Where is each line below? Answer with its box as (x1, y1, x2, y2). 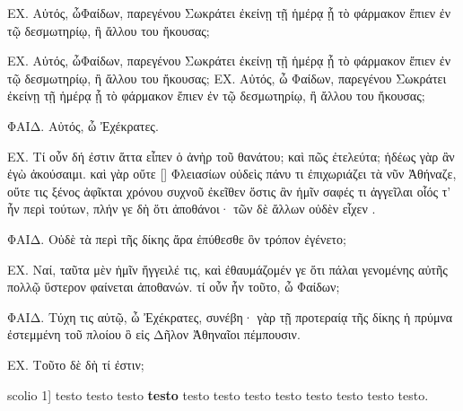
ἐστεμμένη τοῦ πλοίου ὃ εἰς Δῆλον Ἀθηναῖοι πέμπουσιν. (7, 325, 301, 344)
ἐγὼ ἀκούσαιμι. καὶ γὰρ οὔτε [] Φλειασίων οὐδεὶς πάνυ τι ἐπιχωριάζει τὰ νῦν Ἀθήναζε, (7, 164, 457, 183)
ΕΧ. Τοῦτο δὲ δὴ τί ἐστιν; (7, 354, 144, 373)
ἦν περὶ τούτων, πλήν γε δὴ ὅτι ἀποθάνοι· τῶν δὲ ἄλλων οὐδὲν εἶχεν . (7, 199, 376, 218)
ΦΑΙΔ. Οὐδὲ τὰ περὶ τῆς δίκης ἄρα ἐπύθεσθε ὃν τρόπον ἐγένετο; (7, 229, 346, 248)
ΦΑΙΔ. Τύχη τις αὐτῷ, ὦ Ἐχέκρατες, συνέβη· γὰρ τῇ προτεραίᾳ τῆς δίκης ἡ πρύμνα (7, 307, 453, 326)
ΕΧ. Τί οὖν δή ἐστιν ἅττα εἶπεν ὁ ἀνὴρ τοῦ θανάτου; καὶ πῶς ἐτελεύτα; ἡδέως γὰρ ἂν (7, 146, 455, 165)
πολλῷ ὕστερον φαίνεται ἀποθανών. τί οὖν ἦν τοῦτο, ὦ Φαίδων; (7, 277, 340, 296)
